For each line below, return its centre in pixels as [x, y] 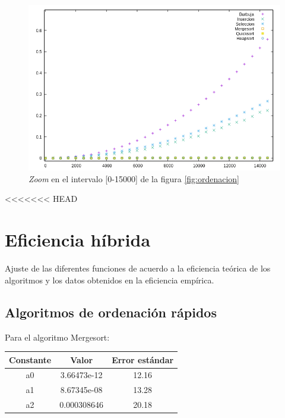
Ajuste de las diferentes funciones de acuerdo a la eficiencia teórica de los [138, 268]
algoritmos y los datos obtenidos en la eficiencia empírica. [110, 280]
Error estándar [143, 359]
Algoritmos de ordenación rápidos [111, 312]
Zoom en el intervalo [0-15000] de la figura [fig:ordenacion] [134, 178]
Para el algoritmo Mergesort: [57, 337]
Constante [30, 359]
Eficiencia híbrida [78, 240]
